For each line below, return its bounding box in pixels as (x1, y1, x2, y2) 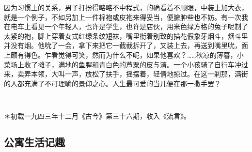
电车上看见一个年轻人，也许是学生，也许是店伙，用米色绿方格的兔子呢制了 (10, 21, 248, 31)
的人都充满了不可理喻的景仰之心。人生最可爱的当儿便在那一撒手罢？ (4, 78, 221, 88)
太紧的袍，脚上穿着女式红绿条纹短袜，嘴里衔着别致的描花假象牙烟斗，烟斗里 (4, 30, 248, 41)
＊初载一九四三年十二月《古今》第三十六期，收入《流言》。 (4, 110, 190, 121)
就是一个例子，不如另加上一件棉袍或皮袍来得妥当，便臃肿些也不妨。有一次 (4, 12, 241, 22)
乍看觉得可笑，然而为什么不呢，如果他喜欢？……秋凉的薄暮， (44, 49, 237, 60)
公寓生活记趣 (4, 134, 65, 149)
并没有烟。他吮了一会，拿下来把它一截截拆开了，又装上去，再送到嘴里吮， (4, 40, 241, 50)
